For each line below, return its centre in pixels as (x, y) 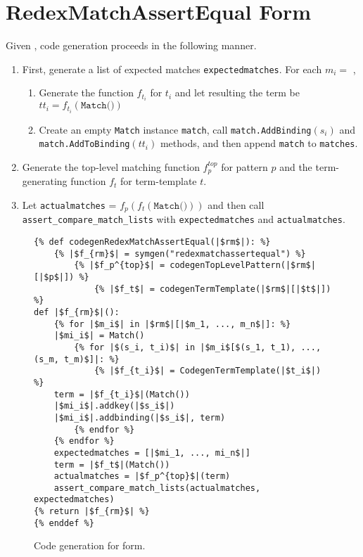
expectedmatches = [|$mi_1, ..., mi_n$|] (152, 453)
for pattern (244, 166)
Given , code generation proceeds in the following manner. (131, 45)
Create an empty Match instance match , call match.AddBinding (175, 129)
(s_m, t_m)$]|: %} (77, 359)
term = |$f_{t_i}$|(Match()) (122, 394)
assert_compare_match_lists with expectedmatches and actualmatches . (184, 219)
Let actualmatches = (69, 204)
